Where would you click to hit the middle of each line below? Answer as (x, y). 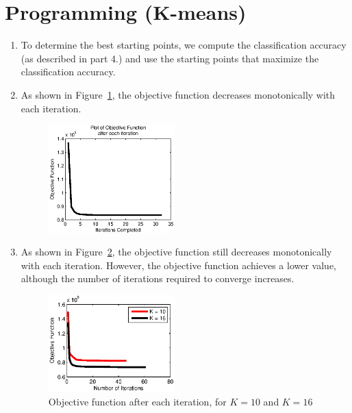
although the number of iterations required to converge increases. (158, 278)
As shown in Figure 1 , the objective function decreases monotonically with (178, 94)
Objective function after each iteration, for (137, 401)
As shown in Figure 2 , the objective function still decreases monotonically (176, 252)
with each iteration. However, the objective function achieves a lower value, (179, 265)
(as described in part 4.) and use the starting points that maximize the (170, 58)
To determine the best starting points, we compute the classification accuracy (184, 45)
